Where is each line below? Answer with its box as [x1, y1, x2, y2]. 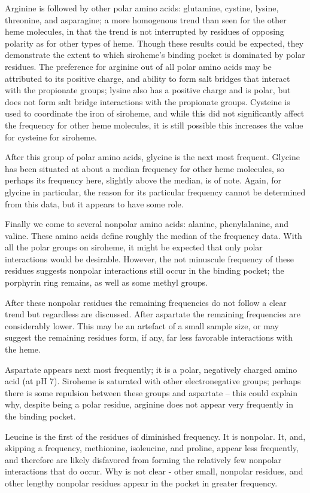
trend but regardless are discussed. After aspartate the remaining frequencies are [5, 308, 300, 320]
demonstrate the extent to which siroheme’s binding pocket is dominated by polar [5, 48, 305, 61]
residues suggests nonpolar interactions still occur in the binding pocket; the [5, 264, 284, 277]
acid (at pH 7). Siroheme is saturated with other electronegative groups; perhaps [5, 375, 301, 387]
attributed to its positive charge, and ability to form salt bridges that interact [5, 72, 290, 84]
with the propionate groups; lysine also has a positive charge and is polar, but [5, 84, 291, 96]
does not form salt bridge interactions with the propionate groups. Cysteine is [5, 95, 290, 108]
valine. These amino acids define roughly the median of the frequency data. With [5, 229, 302, 241]
